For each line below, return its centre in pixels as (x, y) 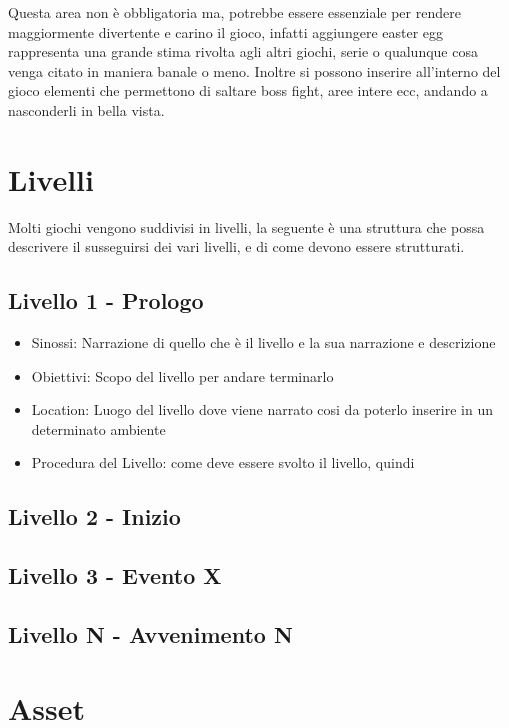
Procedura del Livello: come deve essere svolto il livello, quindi (223, 462)
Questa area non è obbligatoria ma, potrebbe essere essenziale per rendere (234, 12)
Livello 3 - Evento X (115, 575)
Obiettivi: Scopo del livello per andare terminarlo (182, 375)
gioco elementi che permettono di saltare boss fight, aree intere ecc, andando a (248, 90)
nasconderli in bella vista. (86, 109)
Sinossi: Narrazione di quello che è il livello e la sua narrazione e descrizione (263, 342)
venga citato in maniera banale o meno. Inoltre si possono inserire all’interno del (254, 70)
